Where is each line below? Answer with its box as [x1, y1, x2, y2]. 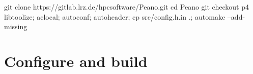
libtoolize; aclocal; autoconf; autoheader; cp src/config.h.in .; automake [4, 11, 226, 22]
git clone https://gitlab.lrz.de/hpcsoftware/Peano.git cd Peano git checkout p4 [4, 2, 249, 12]
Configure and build [4, 50, 148, 71]
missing [4, 21, 27, 32]
